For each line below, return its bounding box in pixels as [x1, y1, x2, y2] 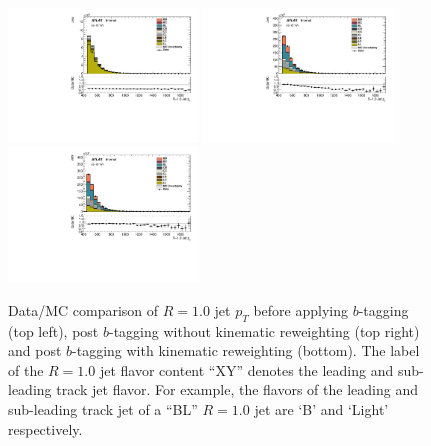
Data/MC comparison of [8, 299, 159, 320]
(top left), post [8, 320, 99, 341]
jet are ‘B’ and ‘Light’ [254, 399, 389, 420]
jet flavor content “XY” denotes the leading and [99, 359, 394, 380]
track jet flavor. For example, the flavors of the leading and [56, 379, 418, 400]
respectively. [8, 418, 83, 439]
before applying [253, 299, 348, 320]
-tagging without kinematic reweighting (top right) [109, 320, 420, 341]
